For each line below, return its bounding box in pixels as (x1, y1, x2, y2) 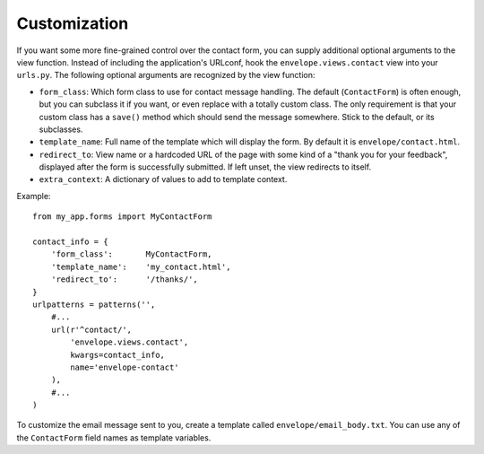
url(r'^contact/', (50, 324, 133, 335)
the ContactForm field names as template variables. (16, 432, 212, 443)
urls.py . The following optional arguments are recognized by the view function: (16, 70, 315, 81)
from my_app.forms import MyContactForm (32, 212, 212, 222)
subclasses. (39, 124, 83, 135)
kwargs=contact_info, (70, 350, 166, 360)
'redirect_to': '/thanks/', (50, 275, 199, 284)
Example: (16, 190, 51, 201)
